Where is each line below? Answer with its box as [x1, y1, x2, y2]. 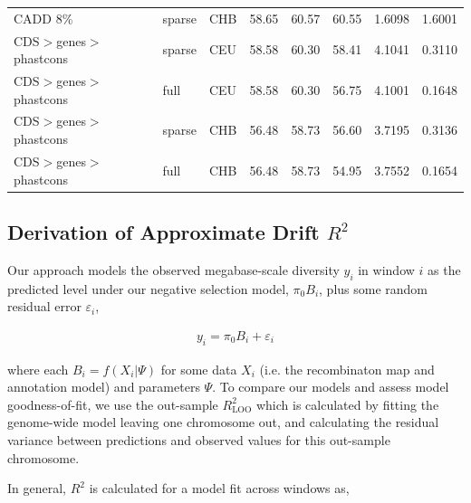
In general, [7, 479, 66, 498]
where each [7, 359, 69, 378]
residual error [7, 297, 82, 316]
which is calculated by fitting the [255, 394, 439, 413]
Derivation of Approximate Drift [7, 217, 320, 245]
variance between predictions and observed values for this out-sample [7, 430, 390, 449]
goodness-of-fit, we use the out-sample [7, 394, 218, 413]
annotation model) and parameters [7, 377, 200, 396]
